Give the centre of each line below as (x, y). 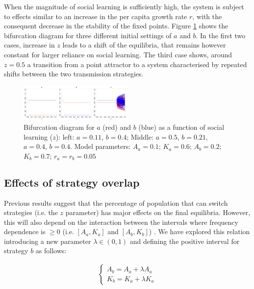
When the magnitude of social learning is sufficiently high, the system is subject (124, 6)
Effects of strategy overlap (72, 182)
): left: (65, 136)
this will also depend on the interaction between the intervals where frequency (121, 222)
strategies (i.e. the (31, 212)
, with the (207, 16)
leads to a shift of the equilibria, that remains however (144, 45)
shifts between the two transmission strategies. (74, 74)
